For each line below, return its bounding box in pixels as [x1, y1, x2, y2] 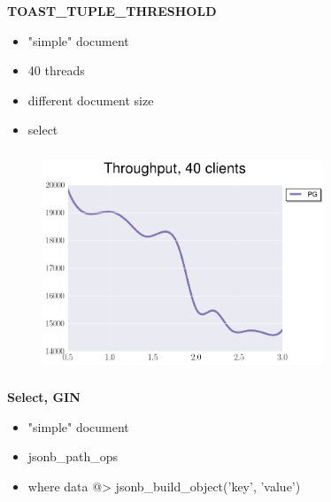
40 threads [27, 61, 85, 80]
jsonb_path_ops [27, 447, 119, 466]
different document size [27, 90, 154, 109]
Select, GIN [7, 388, 81, 406]
